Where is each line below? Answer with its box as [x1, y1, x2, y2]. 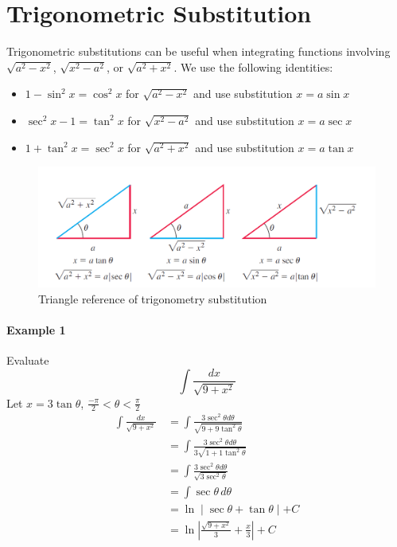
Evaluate [6, 352, 49, 369]
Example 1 [6, 321, 66, 338]
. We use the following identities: [173, 58, 333, 75]
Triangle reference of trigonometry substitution [38, 290, 267, 307]
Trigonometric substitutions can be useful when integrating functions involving [6, 43, 391, 60]
